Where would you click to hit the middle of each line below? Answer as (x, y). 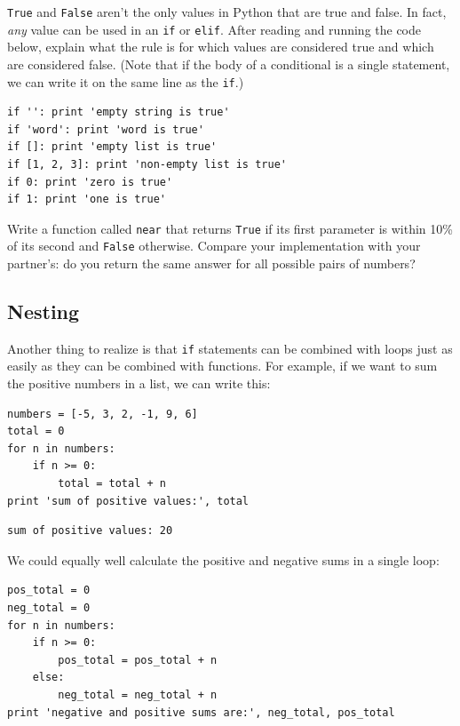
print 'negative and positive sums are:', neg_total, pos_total (201, 712)
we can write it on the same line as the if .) (126, 81)
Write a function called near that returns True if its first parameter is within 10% (230, 228)
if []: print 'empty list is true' (112, 147)
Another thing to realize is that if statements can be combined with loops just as (230, 348)
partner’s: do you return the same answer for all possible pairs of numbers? (211, 263)
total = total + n (112, 484)
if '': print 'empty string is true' (119, 112)
